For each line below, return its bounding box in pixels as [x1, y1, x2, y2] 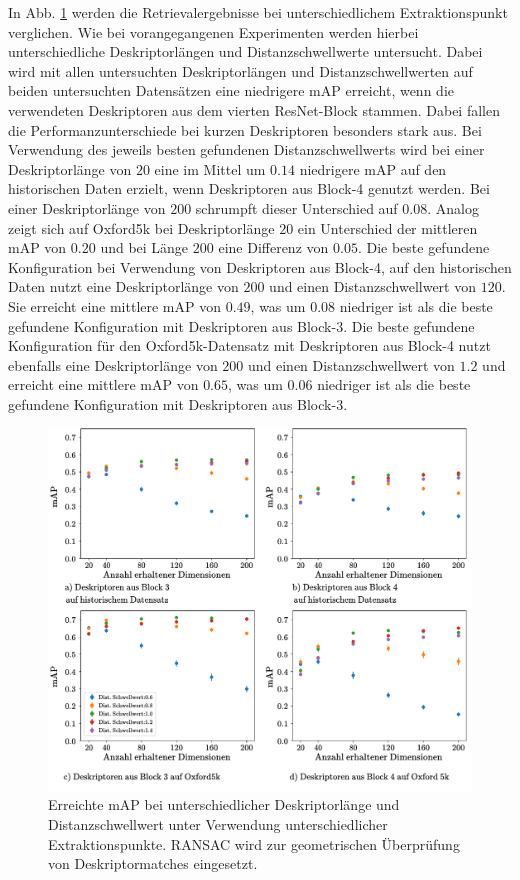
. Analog [427, 197, 479, 218]
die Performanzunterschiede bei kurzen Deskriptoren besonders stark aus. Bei [8, 119, 482, 140]
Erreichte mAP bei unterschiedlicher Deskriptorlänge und [48, 794, 400, 815]
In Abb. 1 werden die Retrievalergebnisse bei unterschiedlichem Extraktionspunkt [8, 2, 508, 22]
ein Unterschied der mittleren [297, 217, 478, 238]
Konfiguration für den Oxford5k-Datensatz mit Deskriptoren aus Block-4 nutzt [8, 335, 491, 356]
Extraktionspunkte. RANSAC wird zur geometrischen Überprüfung [48, 833, 460, 854]
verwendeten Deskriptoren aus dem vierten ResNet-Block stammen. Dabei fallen [8, 99, 500, 120]
